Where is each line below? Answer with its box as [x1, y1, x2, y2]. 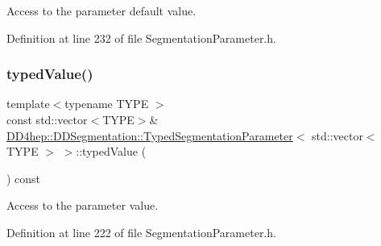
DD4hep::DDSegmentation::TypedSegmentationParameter [6, 127, 293, 144]
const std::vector [6, 111, 88, 127]
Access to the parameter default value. [6, 2, 197, 19]
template [6, 95, 50, 112]
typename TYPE [64, 95, 149, 112]
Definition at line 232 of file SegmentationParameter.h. [6, 29, 276, 46]
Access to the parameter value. [6, 197, 159, 214]
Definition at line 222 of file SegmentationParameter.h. [6, 223, 276, 240]
